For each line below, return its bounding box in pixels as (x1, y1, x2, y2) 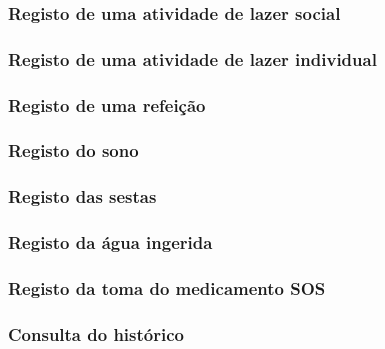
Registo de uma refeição (8, 92, 206, 117)
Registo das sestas (8, 184, 157, 209)
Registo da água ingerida (8, 230, 213, 255)
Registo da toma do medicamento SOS (8, 275, 326, 300)
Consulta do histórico (8, 321, 184, 346)
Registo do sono (8, 138, 139, 163)
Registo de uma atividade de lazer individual (8, 46, 377, 71)
